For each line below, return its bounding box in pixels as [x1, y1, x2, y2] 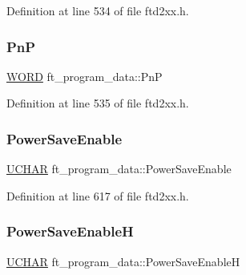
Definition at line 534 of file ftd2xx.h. [6, 2, 189, 18]
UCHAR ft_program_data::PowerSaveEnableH [6, 253, 240, 269]
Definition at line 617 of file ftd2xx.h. [6, 187, 189, 204]
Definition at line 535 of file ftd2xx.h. [6, 95, 189, 111]
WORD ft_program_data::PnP [6, 67, 163, 84]
